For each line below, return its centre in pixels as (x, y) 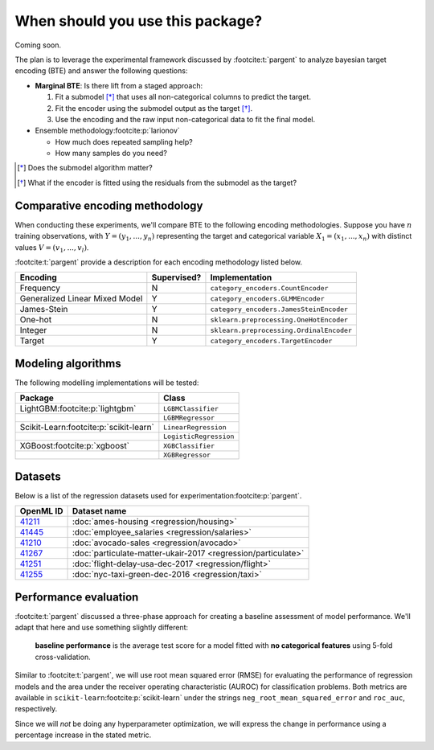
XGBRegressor (187, 455)
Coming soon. (38, 45)
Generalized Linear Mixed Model (81, 299)
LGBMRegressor (189, 418)
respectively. (36, 709)
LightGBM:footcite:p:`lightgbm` (78, 408)
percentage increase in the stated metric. (83, 735)
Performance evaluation (77, 597)
